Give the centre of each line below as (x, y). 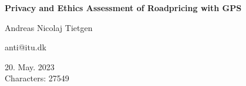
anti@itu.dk (26, 47)
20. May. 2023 (30, 66)
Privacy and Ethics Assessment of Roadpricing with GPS (123, 8)
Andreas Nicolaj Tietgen (49, 27)
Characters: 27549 (37, 78)
